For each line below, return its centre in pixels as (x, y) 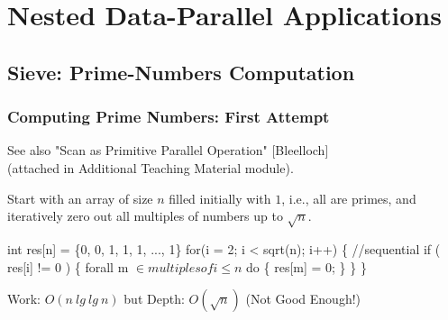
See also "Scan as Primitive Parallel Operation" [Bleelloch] (168, 150)
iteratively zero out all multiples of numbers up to (145, 216)
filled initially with (220, 198)
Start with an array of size (80, 198)
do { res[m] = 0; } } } (306, 266)
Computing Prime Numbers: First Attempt (169, 117)
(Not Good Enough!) (303, 299)
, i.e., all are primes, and (349, 198)
